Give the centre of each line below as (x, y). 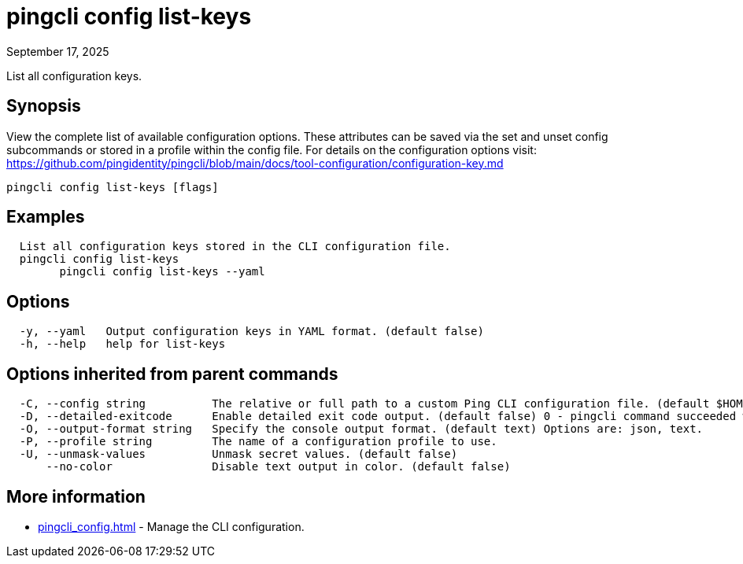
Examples (46, 217)
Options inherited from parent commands (172, 374)
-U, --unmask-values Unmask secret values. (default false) (238, 454)
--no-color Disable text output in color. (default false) (278, 467)
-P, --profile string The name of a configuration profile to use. (258, 442)
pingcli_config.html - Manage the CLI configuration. (171, 526)
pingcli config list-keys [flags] (113, 187)
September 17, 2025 (58, 51)
